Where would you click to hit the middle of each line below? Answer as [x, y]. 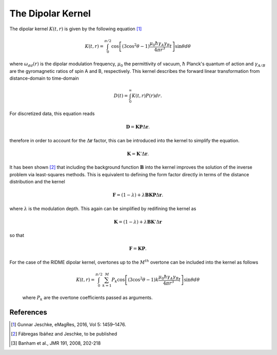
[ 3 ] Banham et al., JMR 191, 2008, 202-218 [56, 343]
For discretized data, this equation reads [52, 114]
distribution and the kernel [37, 182]
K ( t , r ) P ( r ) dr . [147, 96]
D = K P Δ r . [138, 127]
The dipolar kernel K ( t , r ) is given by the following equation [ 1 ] [76, 29]
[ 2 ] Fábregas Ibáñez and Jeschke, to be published [64, 334]
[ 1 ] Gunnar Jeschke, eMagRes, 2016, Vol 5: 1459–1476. [69, 324]
